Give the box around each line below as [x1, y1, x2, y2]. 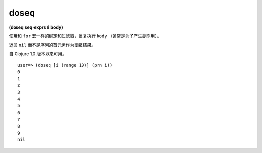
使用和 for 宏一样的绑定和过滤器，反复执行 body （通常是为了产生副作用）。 [9, 33, 162, 39]
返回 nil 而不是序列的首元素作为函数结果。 [9, 42, 96, 48]
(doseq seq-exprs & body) [9, 24, 63, 30]
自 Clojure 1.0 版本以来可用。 [9, 51, 66, 57]
